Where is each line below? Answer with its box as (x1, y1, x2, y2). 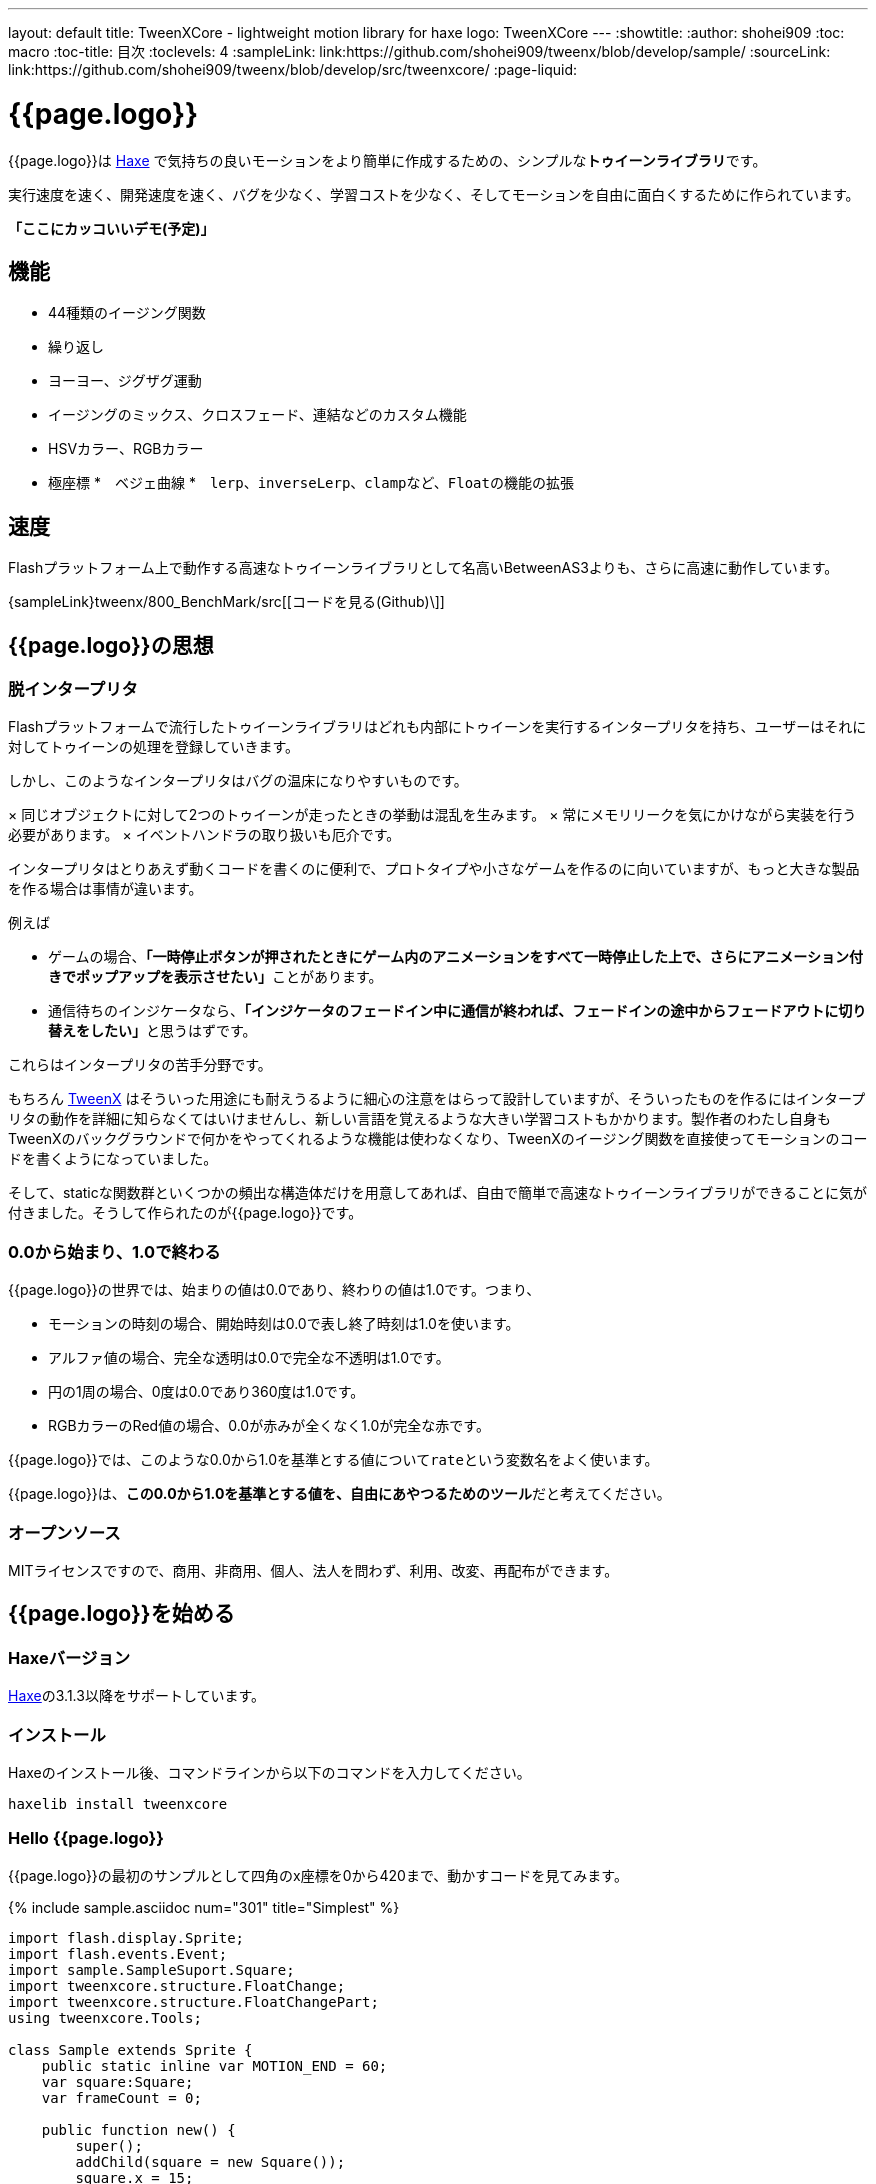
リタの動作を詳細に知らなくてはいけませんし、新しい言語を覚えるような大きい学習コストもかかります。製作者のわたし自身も (8, 1110, 832, 1128)
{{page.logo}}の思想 (8, 632, 214, 658)
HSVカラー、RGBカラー (48, 440, 204, 458)
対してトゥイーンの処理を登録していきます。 (8, 738, 300, 756)
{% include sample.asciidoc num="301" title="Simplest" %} (8, 1898, 400, 1916)
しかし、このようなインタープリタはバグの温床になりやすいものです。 (8, 772, 468, 790)
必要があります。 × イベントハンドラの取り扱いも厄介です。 (8, 826, 401, 844)
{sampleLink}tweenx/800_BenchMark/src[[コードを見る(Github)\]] (8, 593, 445, 611)
